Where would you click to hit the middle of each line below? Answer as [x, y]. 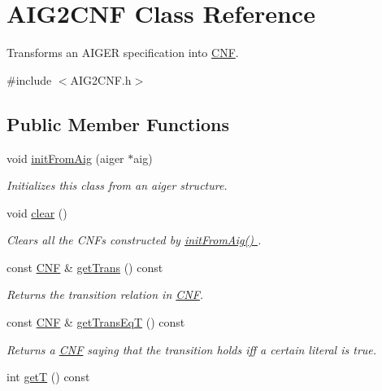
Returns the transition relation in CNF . [105, 294]
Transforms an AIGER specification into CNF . [123, 53]
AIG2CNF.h [101, 79]
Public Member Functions [118, 123]
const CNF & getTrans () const [85, 267]
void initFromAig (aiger [65, 158]
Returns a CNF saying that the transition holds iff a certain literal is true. [192, 349]
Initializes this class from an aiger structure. [117, 185]
